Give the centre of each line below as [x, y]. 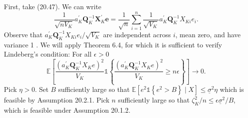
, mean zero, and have [208, 34]
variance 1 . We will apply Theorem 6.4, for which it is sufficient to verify [113, 44]
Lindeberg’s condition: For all [48, 54]
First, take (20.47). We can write [53, 6]
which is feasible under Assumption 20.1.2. [67, 110]
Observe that [23, 34]
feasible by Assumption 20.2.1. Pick [57, 100]
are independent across [137, 34]
